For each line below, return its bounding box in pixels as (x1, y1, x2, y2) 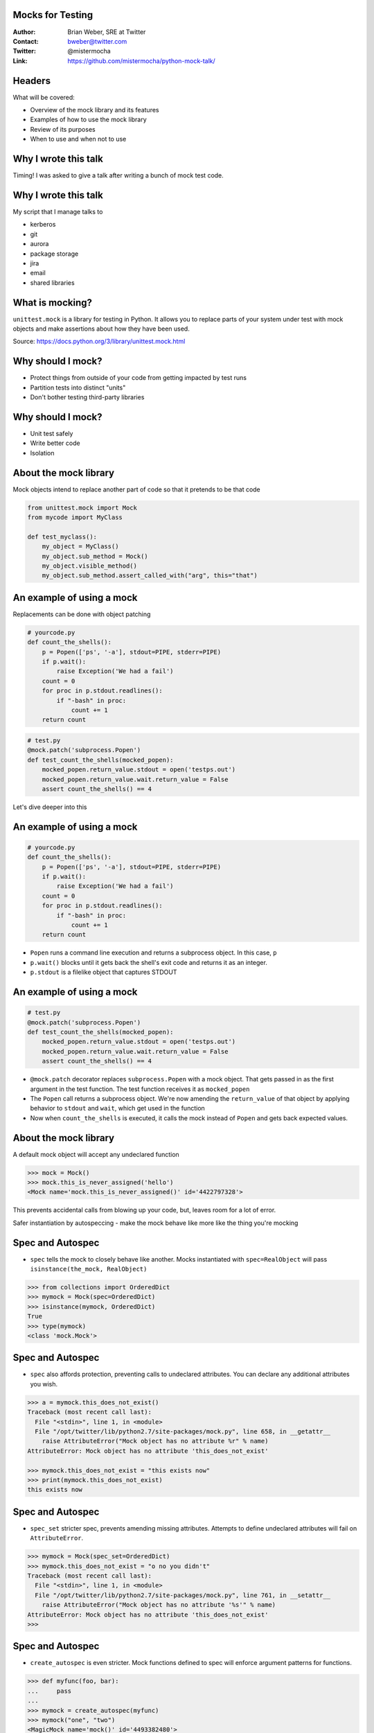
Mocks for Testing (12, 9, 93, 21)
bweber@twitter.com (67, 37, 127, 45)
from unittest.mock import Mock (27, 503, 138, 512)
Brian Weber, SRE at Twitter (67, 28, 146, 36)
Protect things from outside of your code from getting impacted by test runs (30, 374, 247, 382)
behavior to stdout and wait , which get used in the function (30, 1104, 206, 1113)
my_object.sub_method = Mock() (42, 552, 148, 560)
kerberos (30, 220, 56, 229)
